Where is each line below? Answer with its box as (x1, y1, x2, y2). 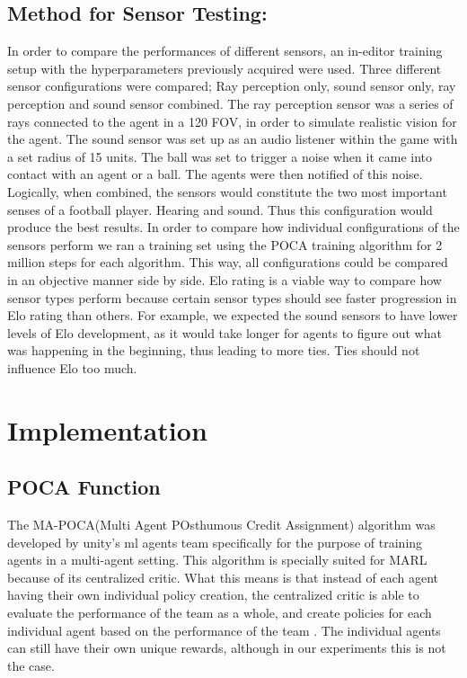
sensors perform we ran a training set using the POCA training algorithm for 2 (7, 235, 443, 254)
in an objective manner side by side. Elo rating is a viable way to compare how (7, 270, 442, 289)
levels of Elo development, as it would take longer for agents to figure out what (7, 323, 442, 342)
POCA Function (7, 473, 161, 501)
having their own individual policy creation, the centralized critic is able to (7, 585, 419, 604)
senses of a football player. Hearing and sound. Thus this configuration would (7, 200, 433, 219)
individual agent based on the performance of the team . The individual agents (7, 620, 441, 639)
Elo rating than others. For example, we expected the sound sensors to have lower (7, 306, 458, 325)
